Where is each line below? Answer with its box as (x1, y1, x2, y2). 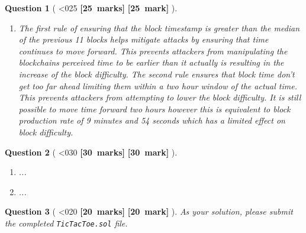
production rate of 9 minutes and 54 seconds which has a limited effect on (18, 114, 285, 127)
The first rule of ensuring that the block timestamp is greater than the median (18, 21, 300, 34)
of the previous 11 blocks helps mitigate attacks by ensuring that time (18, 33, 269, 46)
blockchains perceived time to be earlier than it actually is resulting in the (18, 56, 284, 69)
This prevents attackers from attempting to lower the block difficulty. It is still (18, 91, 301, 103)
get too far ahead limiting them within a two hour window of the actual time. (18, 79, 297, 92)
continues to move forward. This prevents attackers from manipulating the (18, 44, 288, 57)
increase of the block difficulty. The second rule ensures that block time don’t (18, 67, 295, 80)
